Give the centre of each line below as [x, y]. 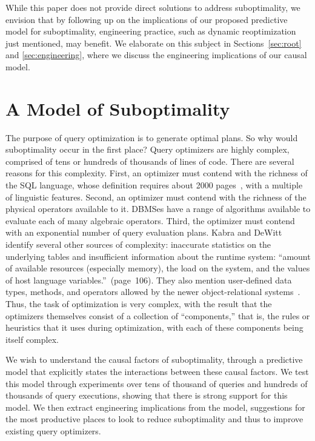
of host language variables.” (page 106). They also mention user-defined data [149, 280]
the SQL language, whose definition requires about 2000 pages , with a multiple [154, 185]
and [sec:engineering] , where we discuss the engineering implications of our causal [156, 55]
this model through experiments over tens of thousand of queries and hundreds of [157, 383]
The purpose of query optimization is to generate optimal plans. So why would [152, 137]
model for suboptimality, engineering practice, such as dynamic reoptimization [151, 31]
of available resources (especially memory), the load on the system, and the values [158, 268]
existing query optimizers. [53, 430]
